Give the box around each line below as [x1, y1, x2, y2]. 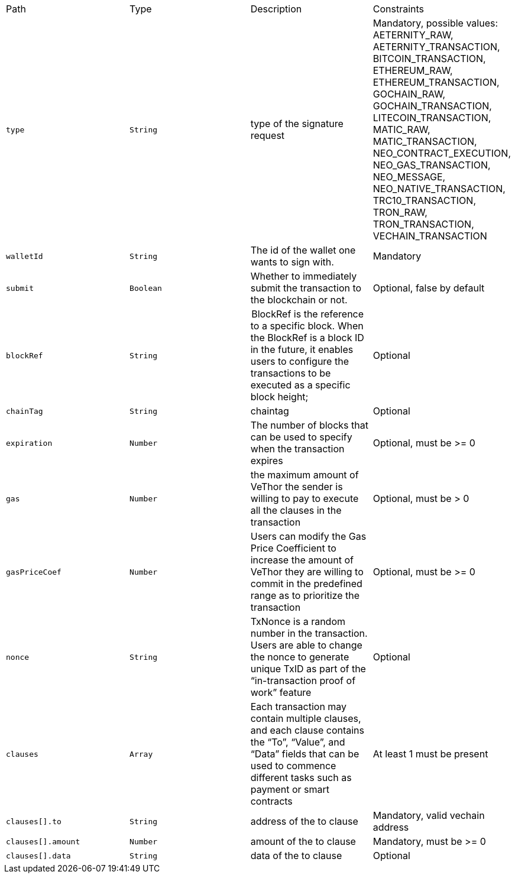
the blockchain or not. [250, 294, 348, 306]
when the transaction [250, 443, 345, 455]
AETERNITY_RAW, [373, 29, 454, 41]
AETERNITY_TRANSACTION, [373, 41, 500, 53]
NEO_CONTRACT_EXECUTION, [373, 147, 511, 159]
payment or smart [250, 783, 330, 795]
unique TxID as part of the [250, 663, 366, 675]
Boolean [129, 283, 162, 293]
